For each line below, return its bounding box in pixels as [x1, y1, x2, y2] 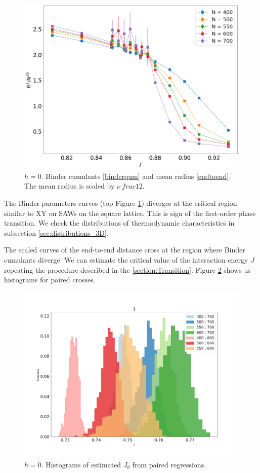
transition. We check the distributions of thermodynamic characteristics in [4, 217, 235, 228]
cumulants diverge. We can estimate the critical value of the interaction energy [4, 254, 248, 265]
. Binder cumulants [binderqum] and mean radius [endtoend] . [41, 170, 231, 181]
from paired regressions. [132, 459, 206, 469]
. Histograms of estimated [41, 459, 121, 469]
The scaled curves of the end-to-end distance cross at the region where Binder [4, 244, 245, 255]
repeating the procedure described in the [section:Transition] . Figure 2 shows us [4, 264, 251, 275]
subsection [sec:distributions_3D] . [4, 227, 109, 238]
